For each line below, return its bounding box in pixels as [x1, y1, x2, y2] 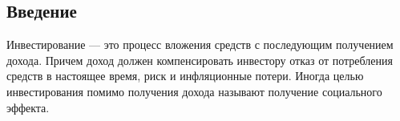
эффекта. [6, 99, 50, 115]
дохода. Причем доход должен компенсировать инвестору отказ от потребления [6, 51, 393, 68]
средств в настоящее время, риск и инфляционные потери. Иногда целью [6, 67, 364, 84]
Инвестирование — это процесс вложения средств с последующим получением [6, 36, 394, 53]
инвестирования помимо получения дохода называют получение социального [6, 83, 382, 99]
